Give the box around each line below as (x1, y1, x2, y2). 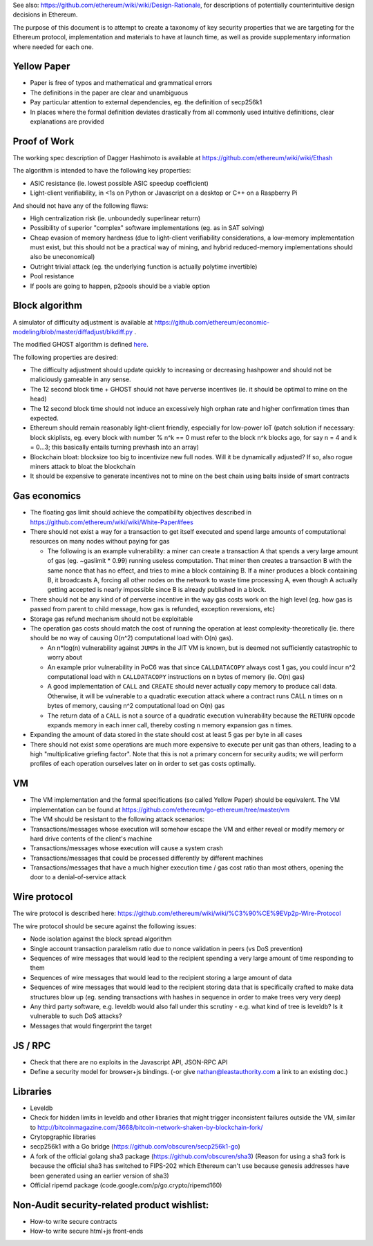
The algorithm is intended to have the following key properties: (12, 166, 191, 175)
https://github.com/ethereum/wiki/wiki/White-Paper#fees (30, 518, 193, 526)
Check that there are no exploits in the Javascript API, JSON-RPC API (30, 1057, 228, 1066)
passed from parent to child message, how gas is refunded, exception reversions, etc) (30, 605, 276, 613)
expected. (30, 414, 59, 423)
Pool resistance (30, 272, 75, 280)
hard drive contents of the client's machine (30, 834, 153, 843)
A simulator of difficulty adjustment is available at (12, 318, 153, 326)
